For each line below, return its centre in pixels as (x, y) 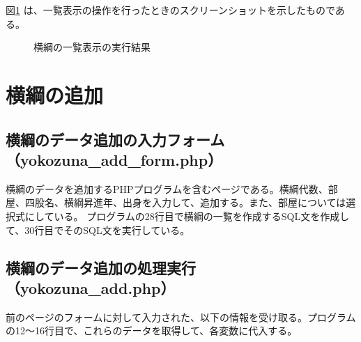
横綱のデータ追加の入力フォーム (115, 139)
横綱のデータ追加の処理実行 (101, 267)
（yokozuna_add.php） (91, 287)
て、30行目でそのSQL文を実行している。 (98, 230)
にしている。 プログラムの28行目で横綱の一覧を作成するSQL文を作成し (187, 216)
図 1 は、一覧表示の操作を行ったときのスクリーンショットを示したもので (170, 10)
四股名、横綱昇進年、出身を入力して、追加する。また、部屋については (185, 202)
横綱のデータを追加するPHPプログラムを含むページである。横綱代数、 (167, 188)
